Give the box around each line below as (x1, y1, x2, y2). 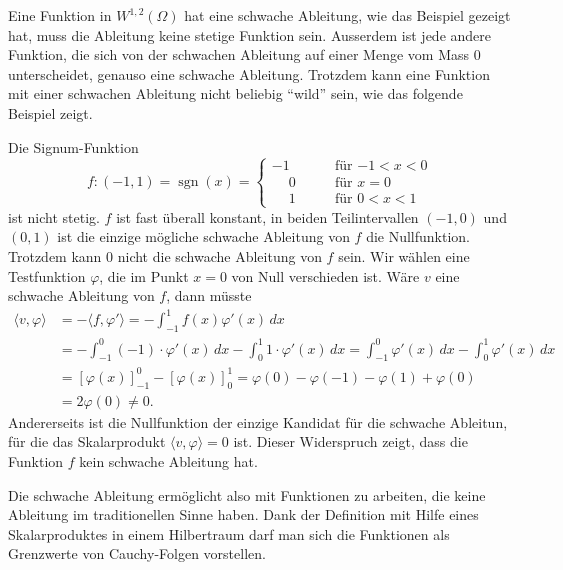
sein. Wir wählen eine (338, 245, 470, 266)
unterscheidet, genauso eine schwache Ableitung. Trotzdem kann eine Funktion (8, 63, 490, 84)
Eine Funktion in (8, 5, 112, 25)
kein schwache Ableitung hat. (79, 450, 258, 471)
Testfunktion (8, 265, 86, 286)
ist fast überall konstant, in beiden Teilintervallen (116, 206, 419, 227)
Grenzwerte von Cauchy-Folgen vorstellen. (8, 543, 266, 564)
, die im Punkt (99, 265, 189, 286)
